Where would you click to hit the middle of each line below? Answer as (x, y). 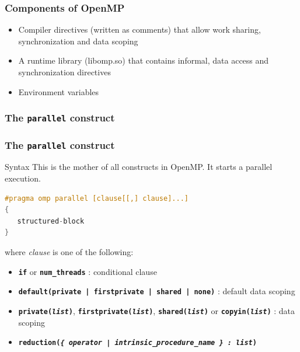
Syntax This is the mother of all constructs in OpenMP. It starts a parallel (139, 167)
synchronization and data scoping (78, 41)
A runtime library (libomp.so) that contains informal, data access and (144, 60)
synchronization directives (64, 72)
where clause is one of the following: (69, 251)
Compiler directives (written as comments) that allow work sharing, (139, 29)
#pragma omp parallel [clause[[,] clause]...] (97, 198)
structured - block (51, 221)
